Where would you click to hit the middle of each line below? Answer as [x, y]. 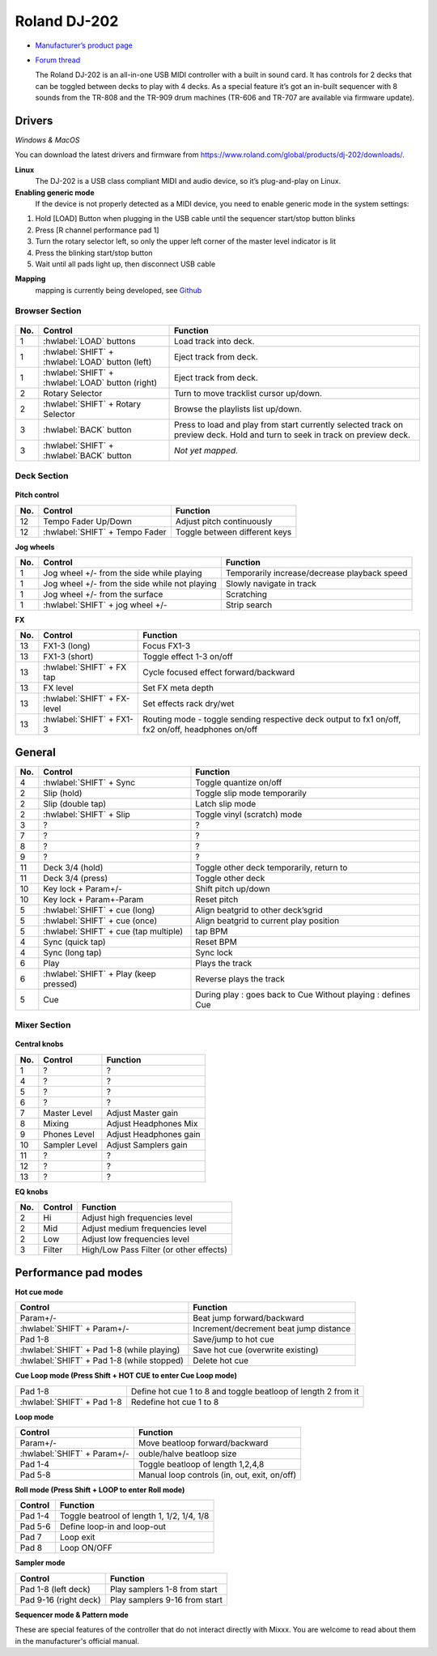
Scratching [246, 594]
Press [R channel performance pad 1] [97, 230]
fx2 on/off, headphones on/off [200, 730]
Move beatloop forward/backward [203, 1443]
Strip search [249, 605]
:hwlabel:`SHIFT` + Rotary [92, 403]
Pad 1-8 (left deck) [55, 1589]
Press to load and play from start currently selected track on [289, 424]
